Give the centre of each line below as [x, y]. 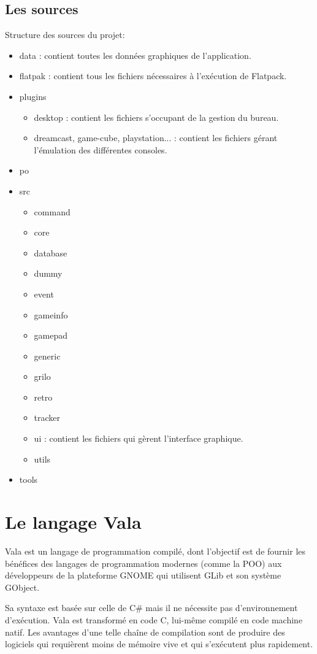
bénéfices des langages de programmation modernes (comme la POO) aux [143, 563]
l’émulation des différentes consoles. [101, 149]
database [51, 252]
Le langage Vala [73, 522]
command [52, 211]
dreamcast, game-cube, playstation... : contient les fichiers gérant [156, 138]
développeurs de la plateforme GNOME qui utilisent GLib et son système [143, 575]
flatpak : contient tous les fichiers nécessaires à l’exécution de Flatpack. [153, 76]
